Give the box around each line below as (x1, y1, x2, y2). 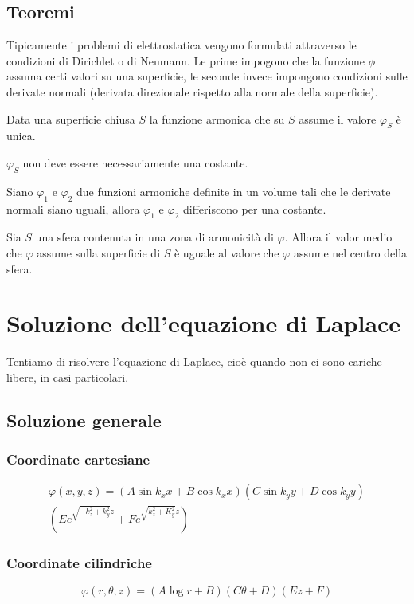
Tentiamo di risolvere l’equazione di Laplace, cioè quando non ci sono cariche (6, 353, 382, 370)
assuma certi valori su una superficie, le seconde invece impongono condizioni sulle (6, 68, 408, 84)
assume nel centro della (293, 244, 408, 261)
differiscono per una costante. (182, 200, 326, 217)
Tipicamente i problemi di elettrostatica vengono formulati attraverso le (6, 37, 357, 53)
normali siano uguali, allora (6, 200, 140, 217)
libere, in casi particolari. (6, 368, 129, 385)
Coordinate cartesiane (6, 449, 150, 469)
